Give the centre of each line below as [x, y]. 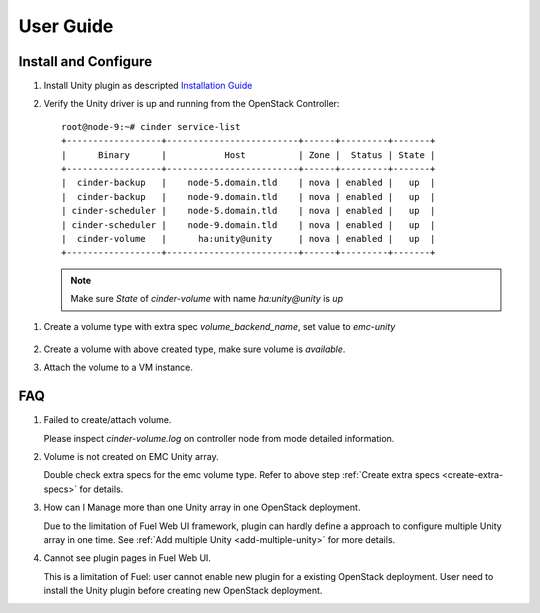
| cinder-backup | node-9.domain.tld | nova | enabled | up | [248, 196]
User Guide [66, 26]
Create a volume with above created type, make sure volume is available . [194, 349]
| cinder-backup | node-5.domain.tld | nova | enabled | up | [248, 183]
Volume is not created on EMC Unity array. [131, 456]
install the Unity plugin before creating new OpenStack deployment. [183, 591]
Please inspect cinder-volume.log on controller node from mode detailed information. [219, 438]
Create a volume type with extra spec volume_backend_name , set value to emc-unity [219, 326]
